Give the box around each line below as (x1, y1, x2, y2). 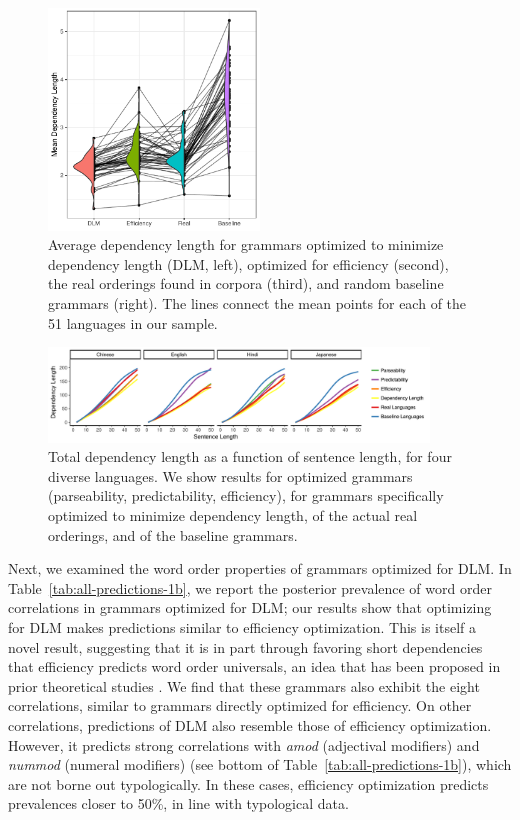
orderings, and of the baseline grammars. (48, 524, 298, 545)
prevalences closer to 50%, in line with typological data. (8, 793, 349, 814)
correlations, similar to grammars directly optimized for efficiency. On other (8, 695, 472, 716)
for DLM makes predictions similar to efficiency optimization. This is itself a (8, 616, 476, 637)
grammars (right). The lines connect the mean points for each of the (48, 293, 467, 314)
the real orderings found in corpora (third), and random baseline (48, 273, 444, 294)
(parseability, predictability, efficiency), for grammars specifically (48, 485, 444, 506)
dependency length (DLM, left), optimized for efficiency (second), (48, 253, 449, 274)
